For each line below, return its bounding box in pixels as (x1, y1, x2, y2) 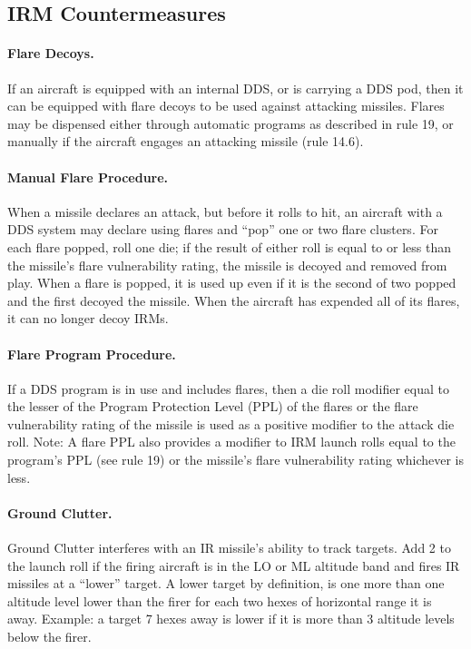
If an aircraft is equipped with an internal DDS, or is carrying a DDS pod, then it (7, 78, 464, 97)
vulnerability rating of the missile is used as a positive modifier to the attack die (7, 414, 455, 433)
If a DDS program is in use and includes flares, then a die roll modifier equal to (7, 379, 450, 398)
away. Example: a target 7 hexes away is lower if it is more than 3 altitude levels (7, 609, 455, 628)
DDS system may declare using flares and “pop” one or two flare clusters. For (7, 220, 438, 239)
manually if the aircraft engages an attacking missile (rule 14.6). (7, 132, 364, 151)
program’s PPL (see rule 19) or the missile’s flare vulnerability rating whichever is (7, 450, 465, 469)
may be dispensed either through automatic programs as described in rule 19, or (7, 113, 454, 133)
